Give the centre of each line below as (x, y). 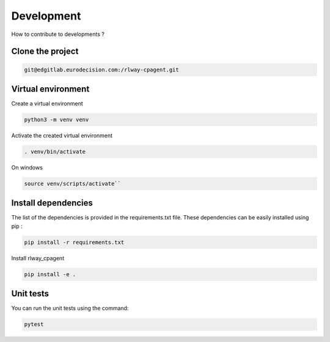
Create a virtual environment (47, 104)
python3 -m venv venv (57, 120)
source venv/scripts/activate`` (73, 183)
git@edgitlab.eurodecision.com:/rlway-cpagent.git (102, 69)
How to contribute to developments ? (58, 34)
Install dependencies (52, 203)
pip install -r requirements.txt (74, 242)
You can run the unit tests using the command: (70, 308)
